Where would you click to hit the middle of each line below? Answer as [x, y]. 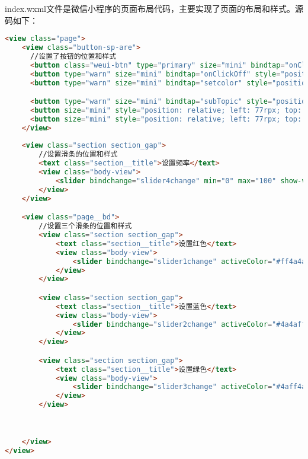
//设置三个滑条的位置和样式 [85, 226]
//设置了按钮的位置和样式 [73, 56]
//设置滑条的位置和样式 [78, 154]
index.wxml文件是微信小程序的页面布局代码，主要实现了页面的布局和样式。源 [154, 8]
